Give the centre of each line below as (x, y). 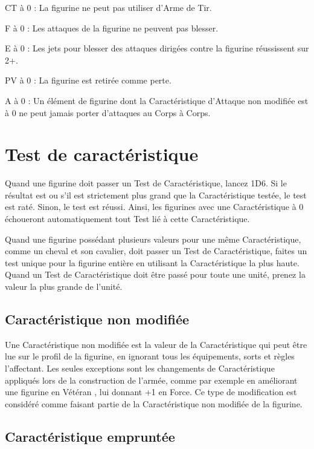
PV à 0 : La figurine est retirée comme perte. (88, 80)
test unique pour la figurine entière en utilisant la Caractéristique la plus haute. (152, 262)
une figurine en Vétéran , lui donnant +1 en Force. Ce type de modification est (151, 392)
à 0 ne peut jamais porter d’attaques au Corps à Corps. (108, 112)
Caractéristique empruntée (90, 436)
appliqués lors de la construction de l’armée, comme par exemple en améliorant (151, 380)
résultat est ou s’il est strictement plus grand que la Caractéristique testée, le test (156, 195)
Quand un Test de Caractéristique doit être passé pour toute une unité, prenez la (155, 274)
